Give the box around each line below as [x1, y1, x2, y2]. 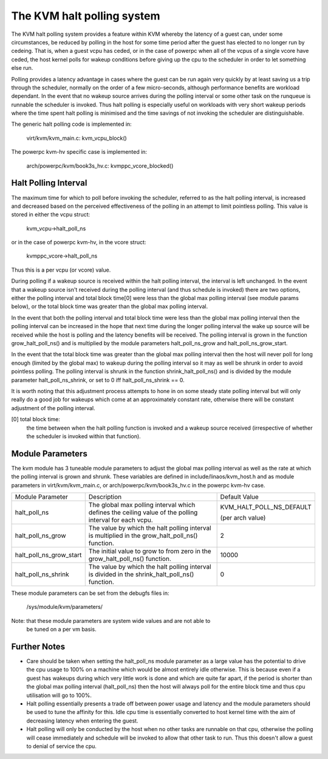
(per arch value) [220, 513, 266, 522]
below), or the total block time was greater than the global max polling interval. [11, 303, 208, 310]
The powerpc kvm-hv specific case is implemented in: [11, 148, 148, 156]
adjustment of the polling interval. [11, 404, 95, 411]
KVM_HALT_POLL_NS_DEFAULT [220, 503, 312, 511]
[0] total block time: [11, 416, 61, 423]
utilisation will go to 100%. [26, 692, 92, 699]
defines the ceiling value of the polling [88, 508, 198, 517]
